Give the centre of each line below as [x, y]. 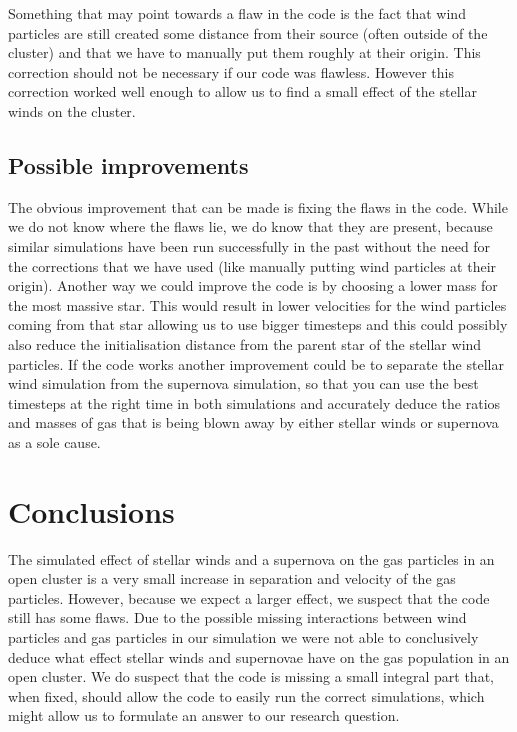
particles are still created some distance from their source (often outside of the [248, 32]
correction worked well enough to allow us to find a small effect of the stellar [242, 91]
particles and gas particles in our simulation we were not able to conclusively [243, 636]
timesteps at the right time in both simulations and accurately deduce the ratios [254, 402]
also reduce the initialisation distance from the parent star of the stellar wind [245, 343]
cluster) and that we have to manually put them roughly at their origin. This [244, 52]
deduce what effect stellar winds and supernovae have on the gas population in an [259, 656]
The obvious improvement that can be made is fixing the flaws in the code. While [258, 206]
